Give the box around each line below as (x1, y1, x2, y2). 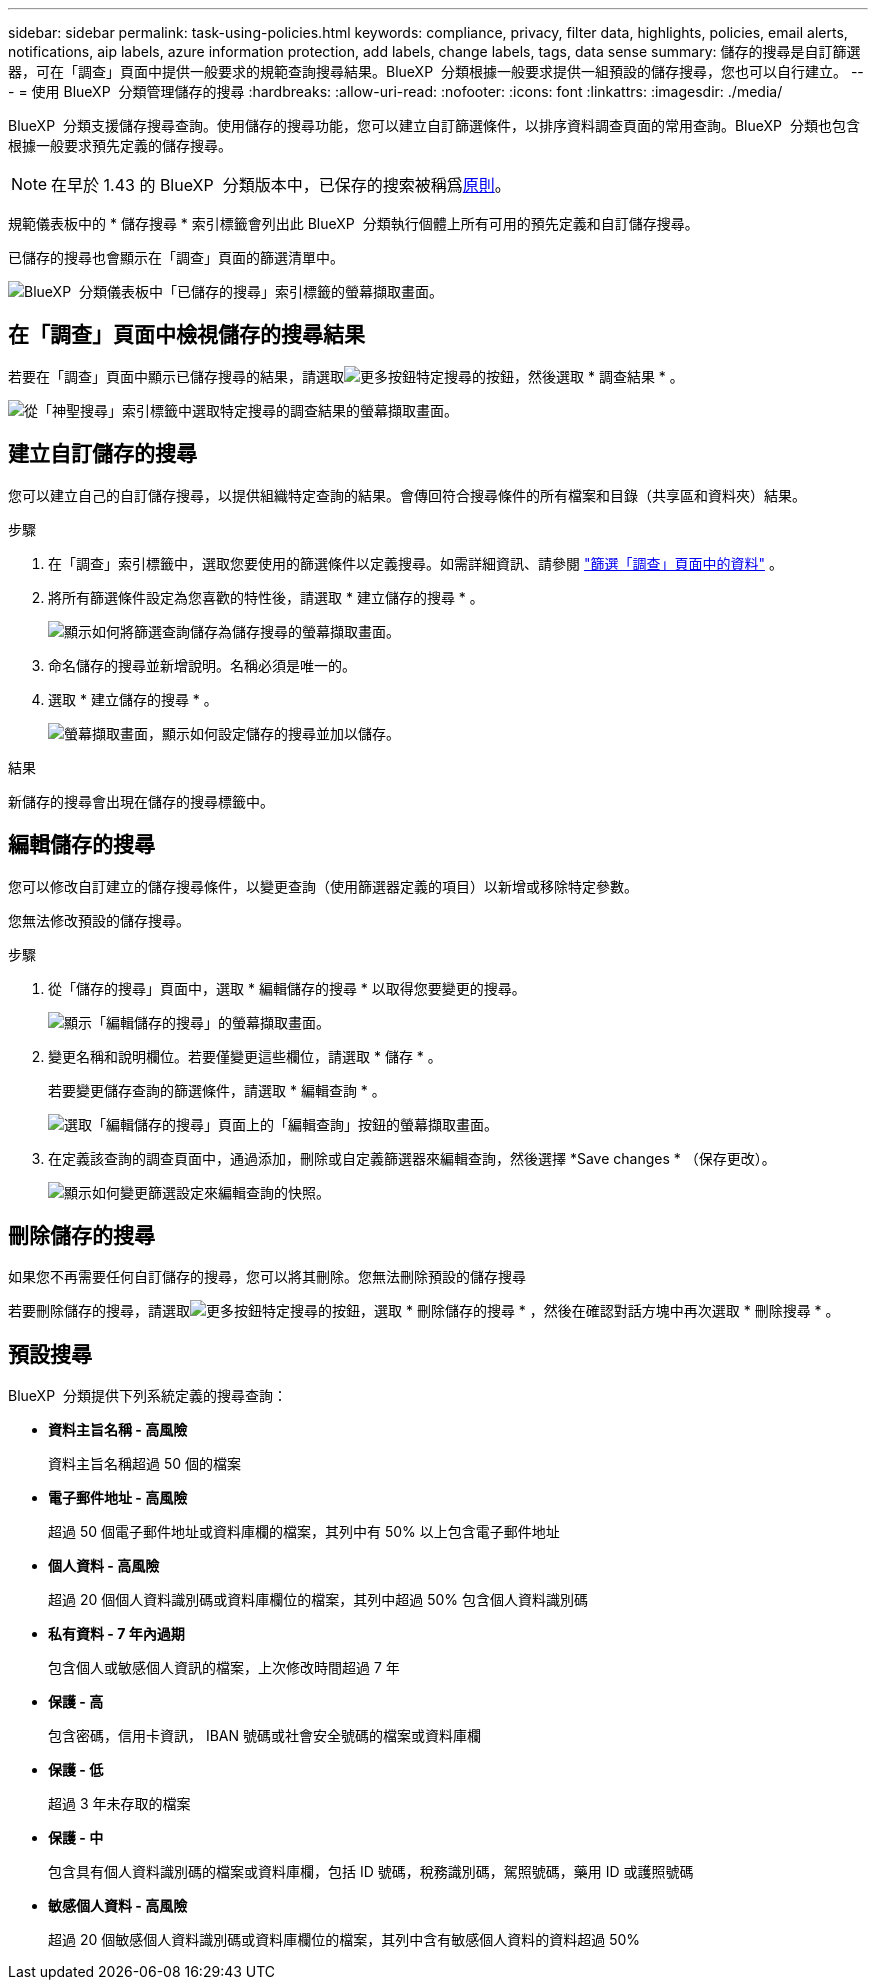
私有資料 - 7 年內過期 (48, 1625, 185, 1643)
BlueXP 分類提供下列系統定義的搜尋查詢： (8, 1387, 287, 1405)
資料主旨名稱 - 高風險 (48, 1421, 188, 1439)
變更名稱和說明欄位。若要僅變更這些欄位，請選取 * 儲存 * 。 (48, 1047, 442, 1065)
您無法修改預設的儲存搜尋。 (8, 911, 190, 929)
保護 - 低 (48, 1761, 104, 1779)
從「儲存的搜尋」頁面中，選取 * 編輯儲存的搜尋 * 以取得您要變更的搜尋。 (48, 979, 526, 997)
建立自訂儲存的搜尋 (8, 441, 197, 467)
